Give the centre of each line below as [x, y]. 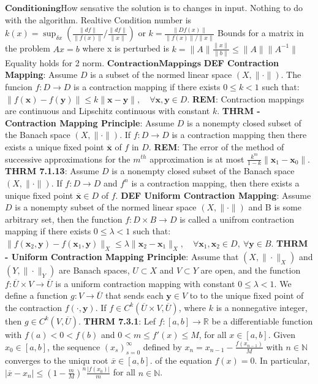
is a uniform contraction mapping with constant [145, 283]
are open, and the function [251, 270]
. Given [282, 334]
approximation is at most [197, 159]
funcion [19, 86]
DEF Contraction [241, 62]
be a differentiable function [262, 321]
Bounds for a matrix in [260, 33]
